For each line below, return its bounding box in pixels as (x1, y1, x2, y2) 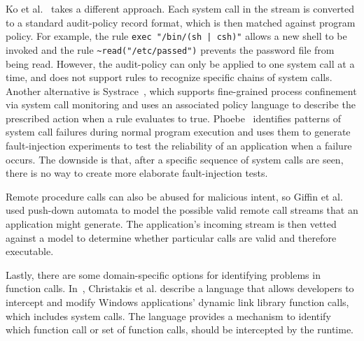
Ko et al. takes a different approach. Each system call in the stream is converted (6, 1, 355, 15)
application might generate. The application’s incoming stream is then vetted (6, 217, 337, 231)
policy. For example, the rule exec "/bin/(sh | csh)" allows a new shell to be (6, 29, 347, 43)
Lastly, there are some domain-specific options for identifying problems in (6, 267, 321, 282)
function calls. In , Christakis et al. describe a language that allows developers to (6, 281, 354, 296)
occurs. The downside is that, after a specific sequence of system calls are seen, (6, 152, 344, 166)
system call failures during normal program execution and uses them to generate (6, 124, 351, 139)
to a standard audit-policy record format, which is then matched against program (6, 15, 356, 29)
